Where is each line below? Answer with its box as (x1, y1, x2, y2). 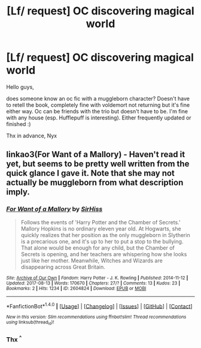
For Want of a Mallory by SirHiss (6, 205, 103, 214)
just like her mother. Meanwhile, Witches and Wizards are (20, 257, 163, 264)
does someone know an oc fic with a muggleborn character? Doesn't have (6, 95, 190, 102)
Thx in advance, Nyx (6, 132, 57, 139)
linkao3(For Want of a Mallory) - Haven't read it (6, 149, 185, 160)
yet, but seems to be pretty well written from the (6, 159, 190, 169)
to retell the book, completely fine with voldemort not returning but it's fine (6, 101, 190, 109)
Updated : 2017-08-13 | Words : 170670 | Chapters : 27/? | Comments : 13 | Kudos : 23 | (6, 280, 181, 286)
